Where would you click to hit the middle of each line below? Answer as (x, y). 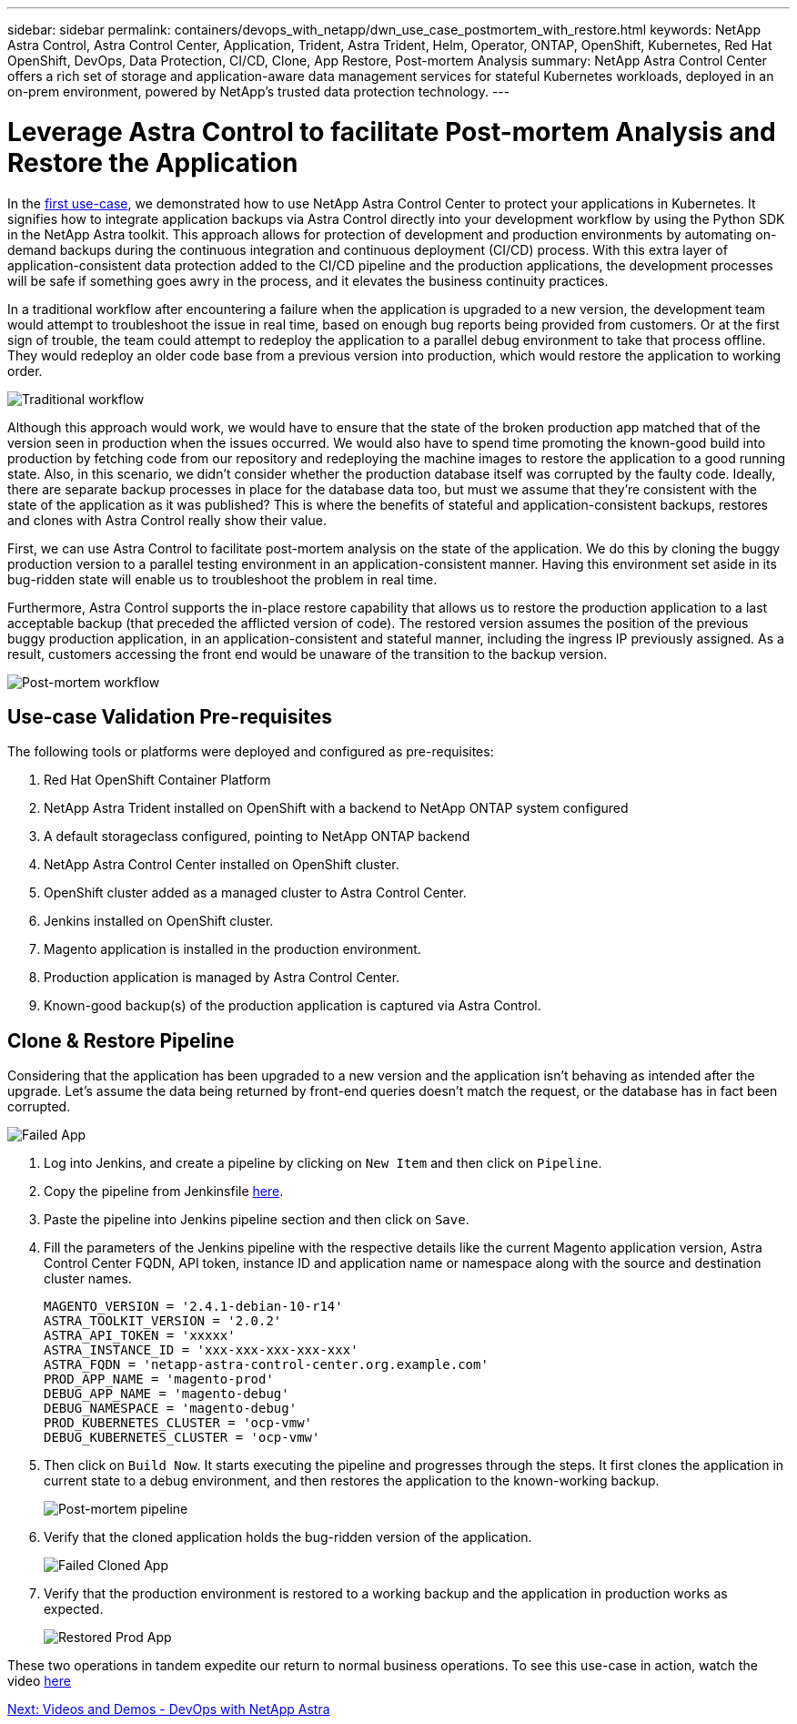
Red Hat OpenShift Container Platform (157, 780)
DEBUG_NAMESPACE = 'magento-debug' (171, 1409)
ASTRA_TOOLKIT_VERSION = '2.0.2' (163, 1321)
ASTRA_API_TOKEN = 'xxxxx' (140, 1336)
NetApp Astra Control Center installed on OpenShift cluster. (222, 865)
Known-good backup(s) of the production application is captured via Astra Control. (293, 1006)
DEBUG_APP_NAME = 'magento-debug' (166, 1394)
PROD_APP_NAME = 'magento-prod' (159, 1379)
